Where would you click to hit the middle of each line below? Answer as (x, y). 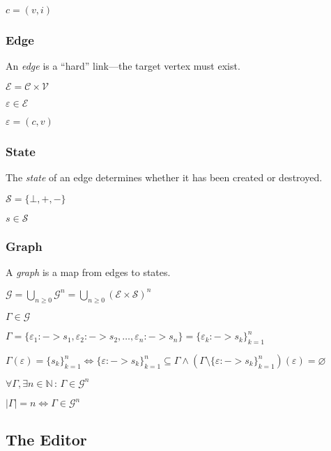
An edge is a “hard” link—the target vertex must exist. (123, 66)
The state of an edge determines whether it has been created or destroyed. (164, 177)
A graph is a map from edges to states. (88, 272)
